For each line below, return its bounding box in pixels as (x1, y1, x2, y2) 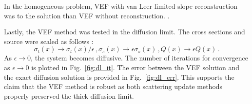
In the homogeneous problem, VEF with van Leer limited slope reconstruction (4, 1, 237, 11)
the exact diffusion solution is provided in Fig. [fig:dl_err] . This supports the (4, 72, 234, 82)
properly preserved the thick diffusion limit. (4, 90, 134, 101)
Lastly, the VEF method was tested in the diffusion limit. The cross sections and (4, 27, 245, 37)
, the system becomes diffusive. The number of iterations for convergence (31, 53, 248, 63)
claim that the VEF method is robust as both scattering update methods (4, 81, 223, 91)
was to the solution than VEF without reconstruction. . (4, 10, 170, 20)
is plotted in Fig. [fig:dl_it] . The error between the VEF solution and (31, 62, 240, 72)
